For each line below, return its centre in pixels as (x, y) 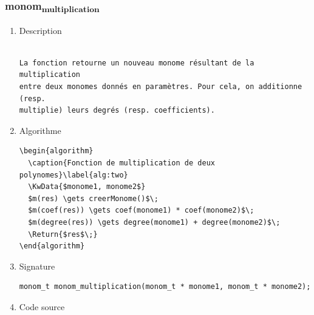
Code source (42, 306)
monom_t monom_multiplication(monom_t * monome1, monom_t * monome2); (165, 287)
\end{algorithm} (52, 246)
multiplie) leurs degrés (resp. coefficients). (117, 111)
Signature (37, 266)
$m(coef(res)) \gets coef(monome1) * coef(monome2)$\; (141, 211)
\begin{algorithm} (56, 151)
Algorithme (40, 130)
